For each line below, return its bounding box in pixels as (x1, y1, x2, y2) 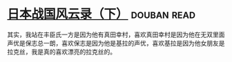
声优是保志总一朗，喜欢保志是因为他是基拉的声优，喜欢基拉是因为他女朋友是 (7, 39, 225, 47)
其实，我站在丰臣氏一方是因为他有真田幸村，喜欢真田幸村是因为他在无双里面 (7, 30, 225, 39)
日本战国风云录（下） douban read (7, 6, 195, 22)
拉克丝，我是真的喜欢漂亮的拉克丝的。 (7, 48, 116, 56)
